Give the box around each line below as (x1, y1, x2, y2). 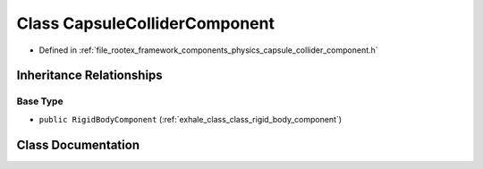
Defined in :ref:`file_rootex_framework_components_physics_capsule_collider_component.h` (38, 45, 379, 55)
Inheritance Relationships (16, 68, 163, 83)
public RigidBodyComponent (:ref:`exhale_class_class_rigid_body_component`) (38, 114, 343, 124)
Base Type (16, 95, 64, 107)
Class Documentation (16, 137, 140, 152)
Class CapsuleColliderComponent (16, 13, 275, 33)
